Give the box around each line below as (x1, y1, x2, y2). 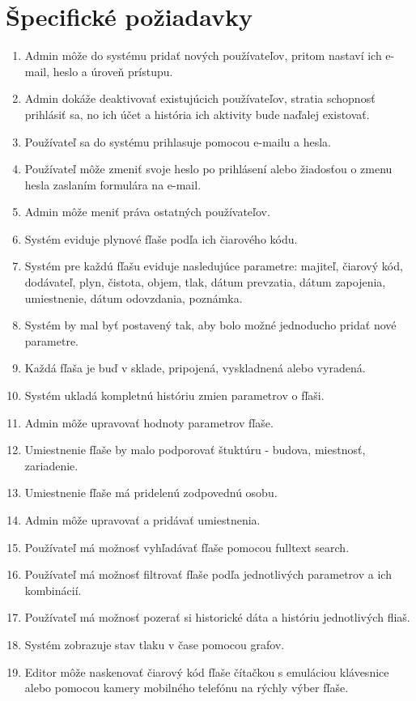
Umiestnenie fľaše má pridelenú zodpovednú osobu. (24, 484, 278, 501)
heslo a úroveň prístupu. (53, 62, 173, 79)
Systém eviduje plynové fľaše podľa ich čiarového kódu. (24, 230, 298, 247)
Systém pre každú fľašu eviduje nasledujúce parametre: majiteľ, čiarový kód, (24, 257, 403, 274)
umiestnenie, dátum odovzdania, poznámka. (24, 289, 243, 306)
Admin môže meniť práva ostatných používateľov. (24, 203, 270, 220)
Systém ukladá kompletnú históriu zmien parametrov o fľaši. (24, 387, 325, 404)
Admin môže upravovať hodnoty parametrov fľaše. (24, 414, 274, 431)
